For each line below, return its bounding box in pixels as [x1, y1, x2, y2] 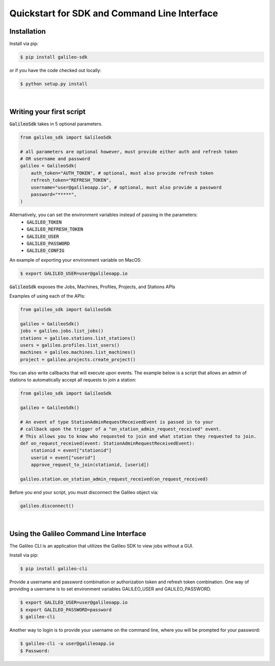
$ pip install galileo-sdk [20, 54, 88, 60]
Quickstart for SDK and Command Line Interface [9, 8, 218, 19]
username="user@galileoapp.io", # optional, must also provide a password [31, 184, 222, 190]
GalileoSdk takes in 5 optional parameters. [9, 120, 103, 127]
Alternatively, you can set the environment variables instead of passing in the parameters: [9, 212, 198, 218]
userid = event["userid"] [31, 454, 96, 460]
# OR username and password [20, 156, 90, 162]
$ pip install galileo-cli [20, 566, 88, 572]
